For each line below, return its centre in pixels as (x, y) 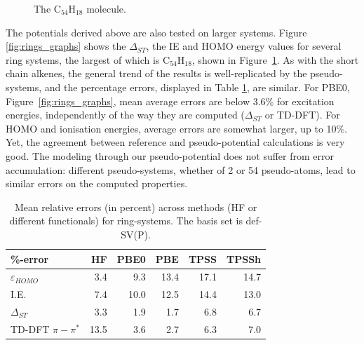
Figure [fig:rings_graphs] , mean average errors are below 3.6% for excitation (170, 101)
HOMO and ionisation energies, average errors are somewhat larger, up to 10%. (177, 128)
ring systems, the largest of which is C (88, 59)
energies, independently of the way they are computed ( (125, 115)
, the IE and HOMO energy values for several (244, 46)
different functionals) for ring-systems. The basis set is (126, 221)
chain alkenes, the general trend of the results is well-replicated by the (156, 73)
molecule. (106, 8)
